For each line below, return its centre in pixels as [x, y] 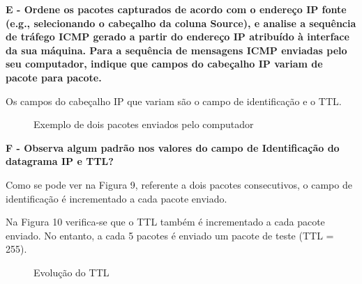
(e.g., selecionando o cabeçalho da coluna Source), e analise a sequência [181, 23]
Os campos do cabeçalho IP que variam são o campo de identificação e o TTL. [174, 101]
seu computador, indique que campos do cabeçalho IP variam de [164, 64]
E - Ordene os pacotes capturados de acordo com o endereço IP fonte [176, 9]
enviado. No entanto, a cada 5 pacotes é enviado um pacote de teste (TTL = [170, 235]
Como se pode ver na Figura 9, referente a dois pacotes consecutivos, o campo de [179, 184]
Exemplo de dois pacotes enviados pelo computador [144, 124]
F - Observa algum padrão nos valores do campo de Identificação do [173, 147]
